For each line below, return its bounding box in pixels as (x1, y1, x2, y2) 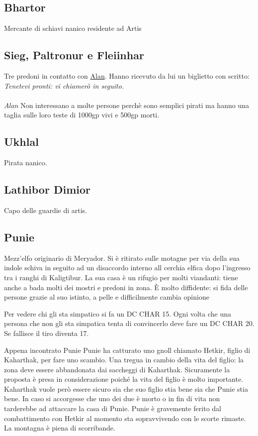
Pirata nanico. (4, 157, 47, 168)
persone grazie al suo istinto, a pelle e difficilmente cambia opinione (4, 292, 209, 302)
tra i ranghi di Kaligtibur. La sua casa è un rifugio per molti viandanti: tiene (4, 272, 238, 282)
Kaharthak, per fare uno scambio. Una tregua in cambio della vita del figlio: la (4, 354, 244, 365)
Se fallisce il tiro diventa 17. (4, 327, 89, 338)
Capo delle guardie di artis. (4, 205, 87, 215)
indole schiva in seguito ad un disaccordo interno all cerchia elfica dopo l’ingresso (4, 262, 251, 273)
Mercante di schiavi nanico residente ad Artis (4, 23, 142, 33)
